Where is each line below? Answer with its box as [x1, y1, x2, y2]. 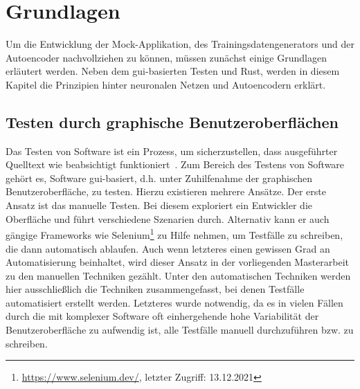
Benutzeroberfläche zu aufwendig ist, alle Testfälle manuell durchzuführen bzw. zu [6, 323, 354, 337]
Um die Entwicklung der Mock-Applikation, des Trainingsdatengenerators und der [6, 37, 354, 51]
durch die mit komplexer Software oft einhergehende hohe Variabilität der [6, 309, 319, 323]
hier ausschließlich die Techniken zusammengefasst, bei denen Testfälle [6, 282, 305, 296]
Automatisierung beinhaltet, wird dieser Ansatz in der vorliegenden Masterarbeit [6, 255, 350, 269]
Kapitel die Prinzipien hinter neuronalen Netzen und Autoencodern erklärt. [6, 77, 326, 91]
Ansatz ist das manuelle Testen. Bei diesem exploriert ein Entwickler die [6, 198, 313, 212]
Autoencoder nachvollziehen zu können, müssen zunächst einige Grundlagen [6, 50, 327, 64]
